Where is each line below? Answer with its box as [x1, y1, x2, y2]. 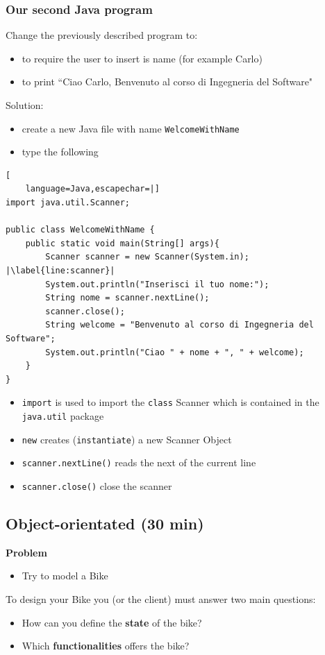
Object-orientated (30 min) [6, 513, 204, 534]
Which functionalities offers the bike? [22, 638, 190, 653]
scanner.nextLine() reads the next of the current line [22, 455, 256, 470]
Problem [6, 545, 47, 559]
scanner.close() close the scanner [22, 478, 172, 493]
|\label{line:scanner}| [6, 266, 115, 275]
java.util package [22, 409, 104, 423]
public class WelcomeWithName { [6, 225, 155, 235]
